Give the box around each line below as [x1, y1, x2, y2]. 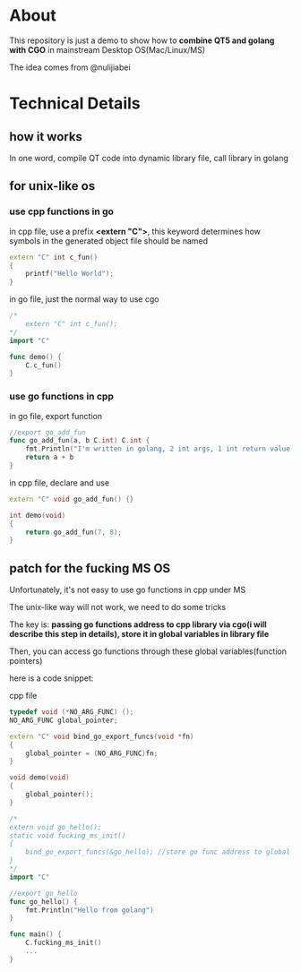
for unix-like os [9, 178, 96, 194]
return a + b [25, 453, 74, 462]
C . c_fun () [25, 360, 63, 370]
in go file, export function [9, 410, 103, 421]
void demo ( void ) [9, 773, 70, 782]
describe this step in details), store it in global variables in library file [9, 629, 270, 640]
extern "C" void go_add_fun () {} [9, 495, 134, 503]
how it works [9, 129, 83, 144]
